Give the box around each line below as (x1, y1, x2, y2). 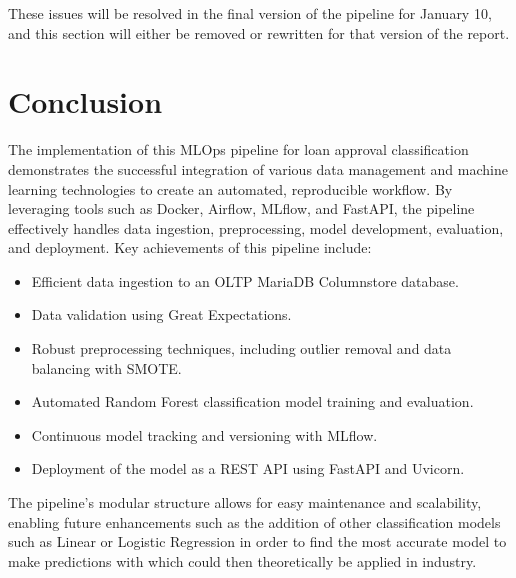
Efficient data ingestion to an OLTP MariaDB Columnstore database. (31, 270, 459, 291)
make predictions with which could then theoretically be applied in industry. (8, 550, 477, 571)
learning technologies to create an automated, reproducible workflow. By (8, 178, 453, 199)
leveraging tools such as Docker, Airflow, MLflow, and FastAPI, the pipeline (8, 198, 475, 219)
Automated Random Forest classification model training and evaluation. (31, 391, 474, 412)
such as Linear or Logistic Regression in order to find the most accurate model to (8, 531, 507, 552)
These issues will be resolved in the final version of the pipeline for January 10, (8, 3, 492, 23)
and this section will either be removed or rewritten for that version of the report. (8, 22, 510, 43)
